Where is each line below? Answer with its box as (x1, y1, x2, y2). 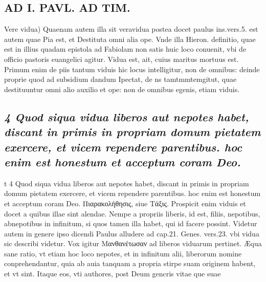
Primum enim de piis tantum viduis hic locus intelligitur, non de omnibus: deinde (4, 63, 260, 74)
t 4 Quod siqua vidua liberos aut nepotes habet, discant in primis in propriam (4, 178, 249, 188)
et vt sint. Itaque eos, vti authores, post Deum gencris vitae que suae (4, 268, 221, 279)
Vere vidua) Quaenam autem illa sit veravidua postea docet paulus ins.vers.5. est (4, 24, 258, 34)
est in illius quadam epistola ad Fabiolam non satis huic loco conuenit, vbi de (4, 44, 247, 54)
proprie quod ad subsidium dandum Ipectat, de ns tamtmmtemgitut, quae (4, 74, 237, 84)
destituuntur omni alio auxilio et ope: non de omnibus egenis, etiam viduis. (4, 83, 240, 94)
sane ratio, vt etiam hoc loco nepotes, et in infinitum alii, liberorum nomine (4, 248, 242, 258)
